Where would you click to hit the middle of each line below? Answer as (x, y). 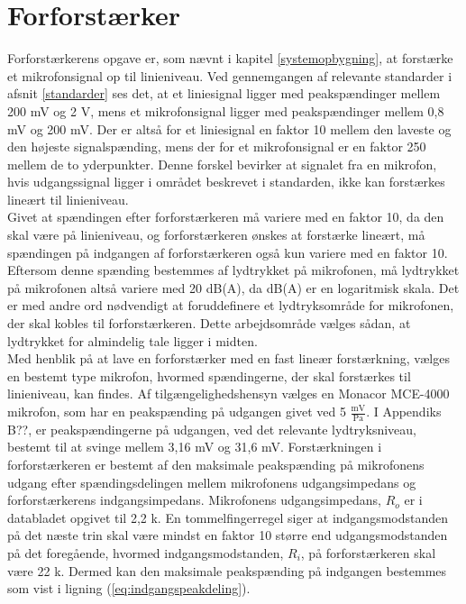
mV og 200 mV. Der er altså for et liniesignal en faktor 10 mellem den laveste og (229, 128)
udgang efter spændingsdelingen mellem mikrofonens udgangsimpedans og (212, 482)
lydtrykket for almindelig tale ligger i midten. (132, 340)
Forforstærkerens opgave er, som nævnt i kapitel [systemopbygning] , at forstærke (230, 58)
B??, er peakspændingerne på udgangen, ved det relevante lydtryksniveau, (212, 429)
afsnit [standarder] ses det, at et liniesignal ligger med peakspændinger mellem (224, 93)
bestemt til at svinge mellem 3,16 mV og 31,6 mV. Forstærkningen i (195, 447)
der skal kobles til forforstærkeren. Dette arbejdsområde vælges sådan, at (209, 323)
